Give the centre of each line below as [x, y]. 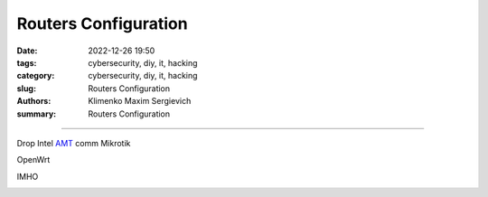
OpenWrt [33, 160]
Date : [27, 51]
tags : [27, 62]
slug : [26, 88]
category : [36, 76]
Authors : [34, 101]
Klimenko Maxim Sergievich [140, 101]
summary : [37, 114]
